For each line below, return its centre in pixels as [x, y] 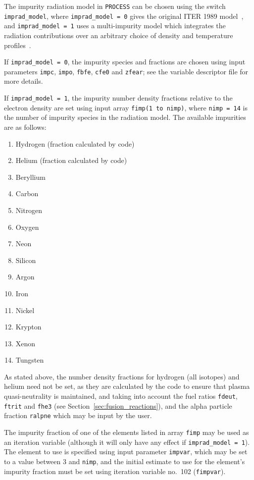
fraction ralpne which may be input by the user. [78, 415]
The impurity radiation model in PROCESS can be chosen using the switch [115, 6]
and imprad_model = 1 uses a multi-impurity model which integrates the [115, 26]
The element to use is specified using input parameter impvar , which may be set [126, 452]
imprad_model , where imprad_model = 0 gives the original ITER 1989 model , [124, 16]
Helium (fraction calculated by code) [71, 160]
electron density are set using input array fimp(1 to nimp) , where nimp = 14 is [126, 107]
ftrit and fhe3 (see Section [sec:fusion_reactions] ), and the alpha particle [118, 405]
